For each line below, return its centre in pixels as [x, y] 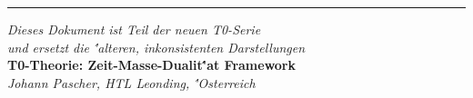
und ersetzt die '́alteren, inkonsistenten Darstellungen [156, 47]
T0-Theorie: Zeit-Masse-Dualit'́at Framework [152, 65]
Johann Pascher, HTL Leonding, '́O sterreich [131, 82]
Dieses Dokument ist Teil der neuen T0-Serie [134, 29]
